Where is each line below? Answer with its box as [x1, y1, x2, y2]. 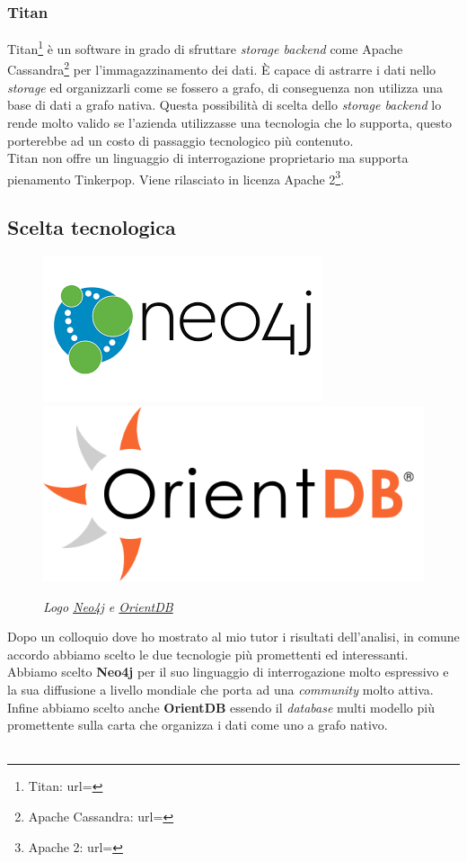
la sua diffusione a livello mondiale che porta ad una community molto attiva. [7, 679, 434, 698]
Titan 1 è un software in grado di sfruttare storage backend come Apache [7, 37, 403, 58]
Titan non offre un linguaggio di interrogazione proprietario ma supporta [7, 148, 409, 167]
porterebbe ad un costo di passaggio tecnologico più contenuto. [7, 130, 354, 149]
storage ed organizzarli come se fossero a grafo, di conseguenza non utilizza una [7, 77, 443, 96]
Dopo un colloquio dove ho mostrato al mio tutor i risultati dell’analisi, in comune [7, 627, 460, 646]
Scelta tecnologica [7, 213, 176, 241]
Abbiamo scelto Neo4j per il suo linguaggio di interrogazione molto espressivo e [7, 662, 449, 681]
